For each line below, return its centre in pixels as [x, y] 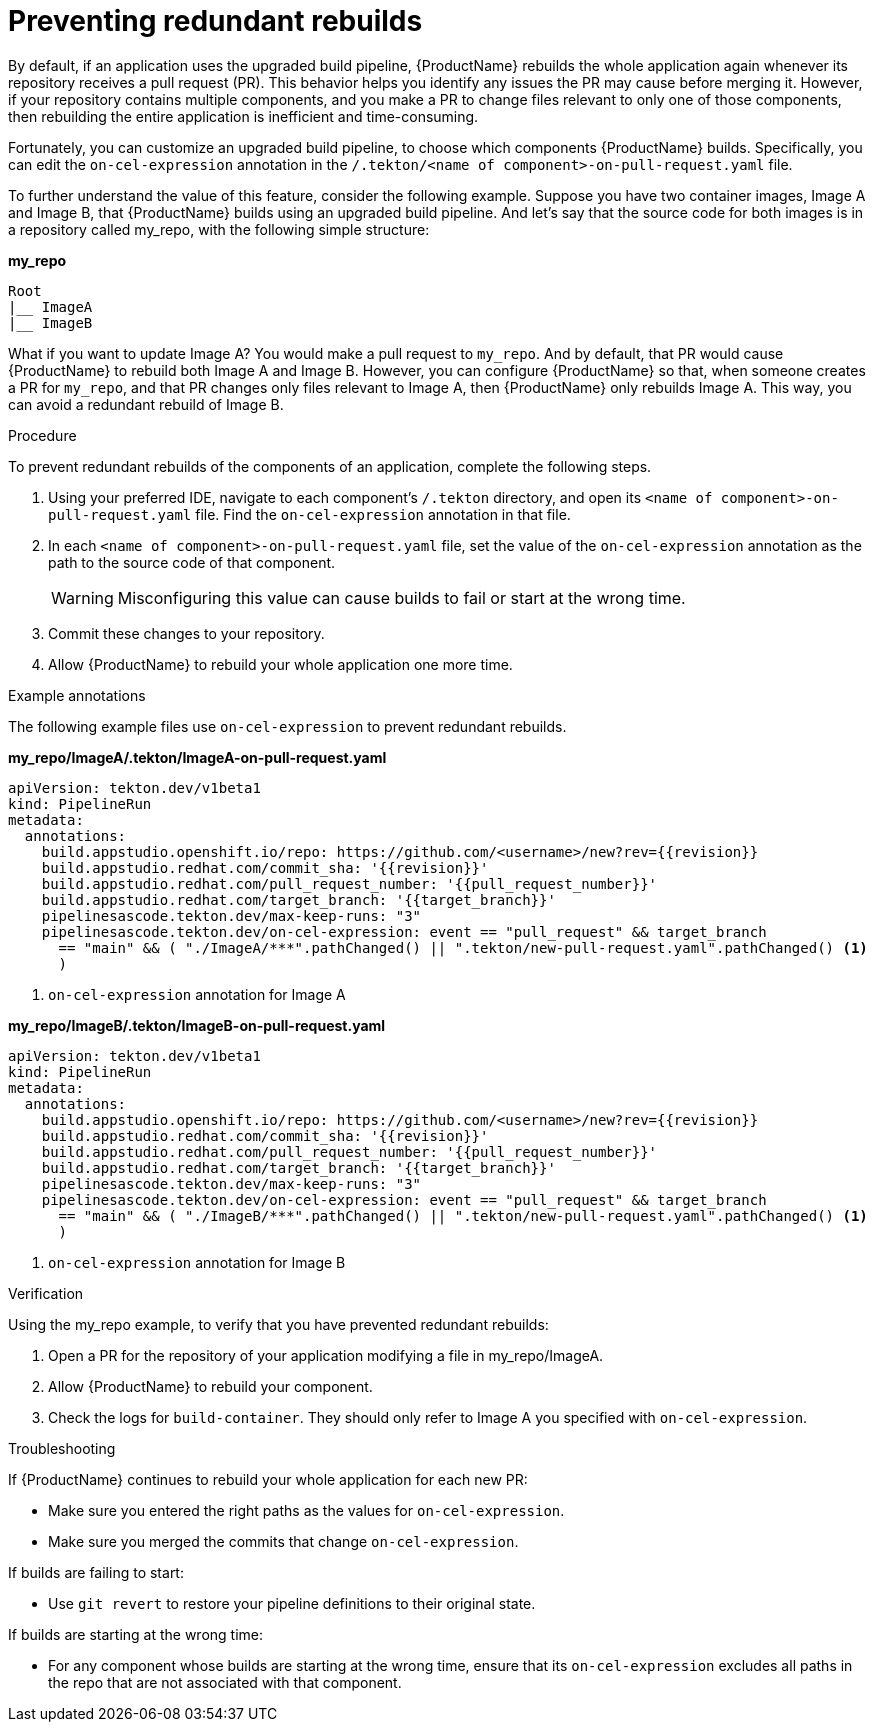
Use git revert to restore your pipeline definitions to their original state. [292, 1603]
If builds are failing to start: [96, 1572]
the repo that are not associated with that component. [225, 1682]
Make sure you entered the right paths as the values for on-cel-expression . [306, 1510]
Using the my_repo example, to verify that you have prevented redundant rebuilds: [278, 1324]
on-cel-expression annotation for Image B [197, 1262]
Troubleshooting [62, 1448]
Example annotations [77, 695]
